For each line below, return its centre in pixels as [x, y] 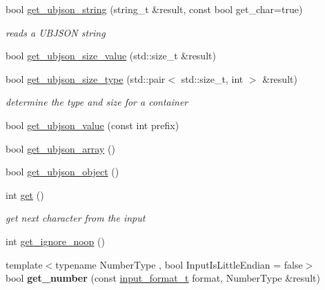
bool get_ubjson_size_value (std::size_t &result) [111, 56]
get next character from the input [76, 218]
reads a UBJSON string [56, 32]
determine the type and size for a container [97, 102]
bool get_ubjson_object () [62, 172]
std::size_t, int [212, 78]
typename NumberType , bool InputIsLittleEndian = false [179, 264]
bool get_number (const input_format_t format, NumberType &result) [163, 278]
